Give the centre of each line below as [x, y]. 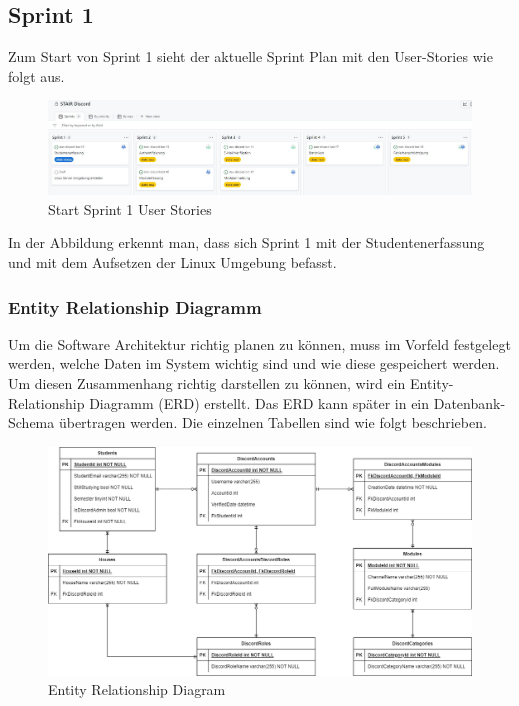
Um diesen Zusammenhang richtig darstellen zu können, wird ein [207, 383]
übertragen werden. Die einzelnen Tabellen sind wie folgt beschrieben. [272, 422]
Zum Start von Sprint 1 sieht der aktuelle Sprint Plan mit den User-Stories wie [250, 56]
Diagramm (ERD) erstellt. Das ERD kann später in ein [259, 402]
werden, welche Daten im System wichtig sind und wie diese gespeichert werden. [254, 363]
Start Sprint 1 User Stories [130, 208]
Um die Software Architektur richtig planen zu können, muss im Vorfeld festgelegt [259, 343]
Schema [31, 422]
